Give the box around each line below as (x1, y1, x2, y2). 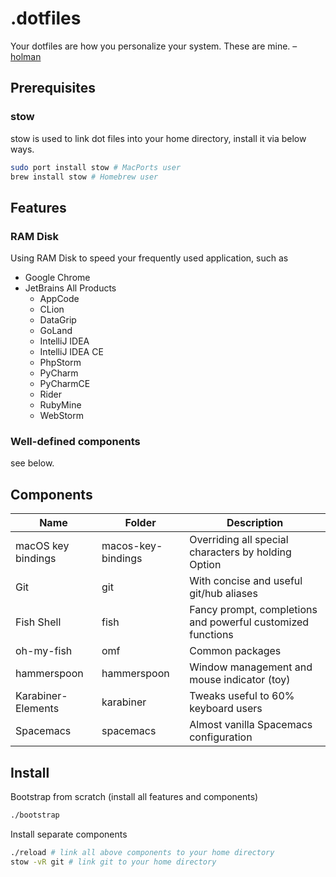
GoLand (39, 325, 73, 337)
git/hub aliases (189, 587, 258, 601)
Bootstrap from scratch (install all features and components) (10, 790, 259, 802)
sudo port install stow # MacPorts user (10, 162, 182, 172)
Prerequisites (10, 80, 96, 97)
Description (226, 516, 284, 530)
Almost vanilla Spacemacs (189, 718, 313, 732)
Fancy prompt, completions (189, 603, 318, 617)
